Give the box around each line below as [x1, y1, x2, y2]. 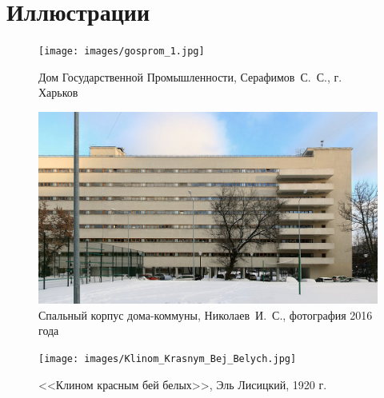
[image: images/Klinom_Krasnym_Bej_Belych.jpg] [38, 352, 297, 364]
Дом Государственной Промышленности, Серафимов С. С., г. [38, 68, 342, 85]
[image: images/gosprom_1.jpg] [38, 46, 205, 58]
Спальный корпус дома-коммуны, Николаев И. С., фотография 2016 [38, 306, 373, 323]
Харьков [38, 84, 78, 101]
